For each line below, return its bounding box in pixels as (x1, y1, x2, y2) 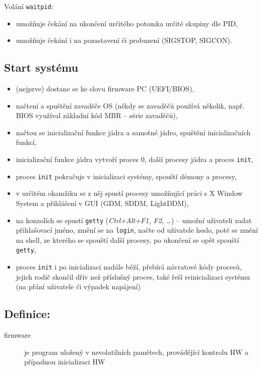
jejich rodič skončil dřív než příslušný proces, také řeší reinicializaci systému (16, 271, 250, 282)
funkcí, (16, 137, 37, 147)
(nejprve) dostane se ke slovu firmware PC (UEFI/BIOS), (16, 83, 194, 94)
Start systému (4, 60, 79, 75)
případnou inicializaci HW (24, 356, 105, 367)
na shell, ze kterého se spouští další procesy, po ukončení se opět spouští (16, 234, 239, 245)
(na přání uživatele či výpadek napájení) (16, 281, 141, 292)
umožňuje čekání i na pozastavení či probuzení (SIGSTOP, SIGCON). (16, 35, 232, 45)
